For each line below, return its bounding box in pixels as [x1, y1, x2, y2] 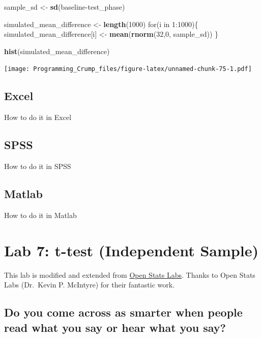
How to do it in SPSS [4, 161, 71, 172]
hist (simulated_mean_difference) [4, 45, 110, 56]
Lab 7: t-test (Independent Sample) [4, 239, 258, 260]
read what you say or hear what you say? [4, 319, 226, 335]
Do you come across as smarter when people [4, 304, 243, 320]
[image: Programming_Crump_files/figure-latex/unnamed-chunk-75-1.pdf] [4, 65, 252, 73]
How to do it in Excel [4, 112, 72, 123]
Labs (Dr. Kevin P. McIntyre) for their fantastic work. [4, 279, 175, 290]
